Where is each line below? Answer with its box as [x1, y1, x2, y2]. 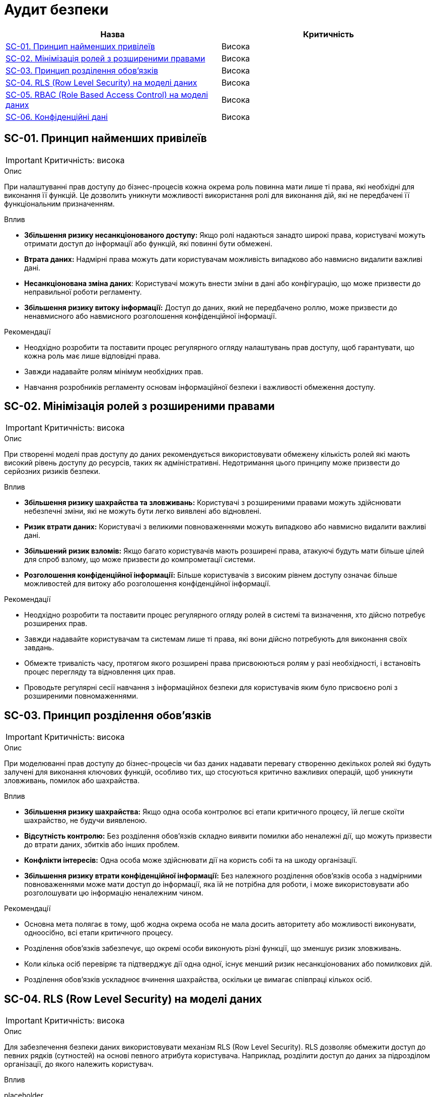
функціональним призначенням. [4, 199, 115, 208]
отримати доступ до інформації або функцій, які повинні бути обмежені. [24, 239, 273, 248]
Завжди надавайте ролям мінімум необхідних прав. [24, 367, 203, 376]
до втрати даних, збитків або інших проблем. [24, 840, 180, 849]
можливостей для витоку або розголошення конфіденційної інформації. [24, 579, 271, 588]
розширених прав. [24, 619, 88, 628]
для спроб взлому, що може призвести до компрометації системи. [24, 555, 256, 564]
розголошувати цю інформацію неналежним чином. [24, 888, 203, 898]
